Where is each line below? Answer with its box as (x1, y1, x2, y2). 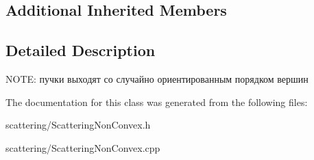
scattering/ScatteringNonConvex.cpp (5, 140, 160, 155)
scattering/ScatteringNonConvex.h (5, 118, 151, 132)
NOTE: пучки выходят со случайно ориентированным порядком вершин (5, 71, 309, 85)
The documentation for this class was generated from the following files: (5, 94, 308, 109)
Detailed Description (5, 40, 156, 61)
